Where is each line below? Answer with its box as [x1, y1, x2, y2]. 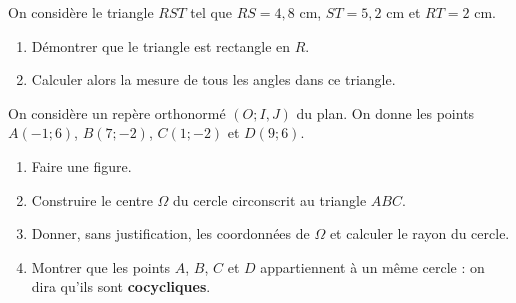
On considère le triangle [8, 2, 154, 22]
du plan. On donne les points [296, 102, 475, 123]
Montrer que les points [31, 256, 171, 277]
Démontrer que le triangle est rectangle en [31, 35, 291, 56]
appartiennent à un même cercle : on [260, 256, 485, 277]
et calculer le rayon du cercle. [329, 223, 510, 244]
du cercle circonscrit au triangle [173, 189, 367, 210]
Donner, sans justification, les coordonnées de [31, 223, 310, 244]
